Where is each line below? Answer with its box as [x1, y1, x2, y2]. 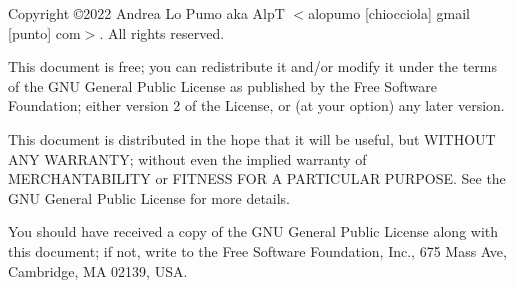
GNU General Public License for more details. [8, 187, 291, 208]
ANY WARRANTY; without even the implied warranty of [8, 148, 367, 169]
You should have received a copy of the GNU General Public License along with [8, 221, 499, 242]
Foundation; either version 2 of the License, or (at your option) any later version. [8, 95, 505, 116]
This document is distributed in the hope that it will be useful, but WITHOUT [8, 128, 496, 149]
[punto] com [8, 22, 81, 43]
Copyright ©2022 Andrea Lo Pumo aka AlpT [8, 3, 285, 23]
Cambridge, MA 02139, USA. [8, 260, 188, 281]
